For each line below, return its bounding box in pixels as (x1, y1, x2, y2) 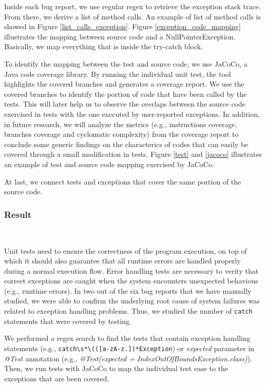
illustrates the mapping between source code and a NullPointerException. (4, 31, 236, 42)
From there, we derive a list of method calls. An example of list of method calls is (4, 11, 261, 22)
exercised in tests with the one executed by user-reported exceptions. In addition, (4, 108, 260, 119)
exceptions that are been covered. (4, 373, 109, 383)
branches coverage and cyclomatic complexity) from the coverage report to (4, 129, 239, 139)
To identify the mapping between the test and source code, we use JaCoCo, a (4, 58, 248, 69)
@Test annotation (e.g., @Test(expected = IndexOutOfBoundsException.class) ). (4, 353, 252, 363)
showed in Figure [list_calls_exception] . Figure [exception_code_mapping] (4, 21, 241, 32)
